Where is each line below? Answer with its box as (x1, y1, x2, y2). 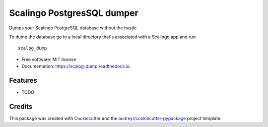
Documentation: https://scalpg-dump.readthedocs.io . (21, 63, 131, 69)
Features (9, 76, 37, 84)
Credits (9, 102, 33, 111)
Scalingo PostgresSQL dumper (9, 7, 138, 18)
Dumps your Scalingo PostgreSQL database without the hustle (9, 25, 137, 31)
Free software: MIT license (21, 56, 76, 62)
